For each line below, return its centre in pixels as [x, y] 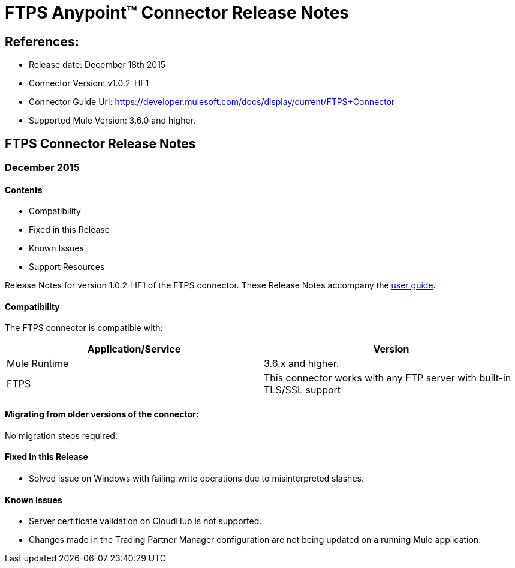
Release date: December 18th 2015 [97, 65]
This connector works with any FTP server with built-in [388, 378]
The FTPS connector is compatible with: [84, 328]
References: [42, 41]
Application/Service [134, 349]
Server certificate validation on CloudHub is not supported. [145, 521]
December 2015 [43, 168]
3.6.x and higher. [302, 364]
